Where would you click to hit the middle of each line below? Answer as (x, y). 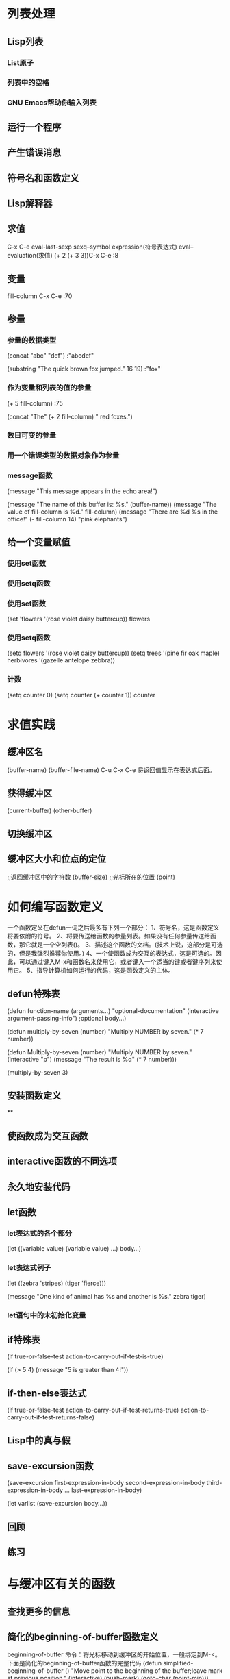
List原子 (21, 62)
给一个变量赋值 (39, 542)
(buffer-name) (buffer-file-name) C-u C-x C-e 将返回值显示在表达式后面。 (111, 770)
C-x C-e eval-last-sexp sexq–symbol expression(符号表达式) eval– (100, 247)
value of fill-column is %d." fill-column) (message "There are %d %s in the (113, 512)
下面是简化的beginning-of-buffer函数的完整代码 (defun (85, 1663)
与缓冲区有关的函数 (61, 1584)
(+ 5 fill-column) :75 (35, 403)
